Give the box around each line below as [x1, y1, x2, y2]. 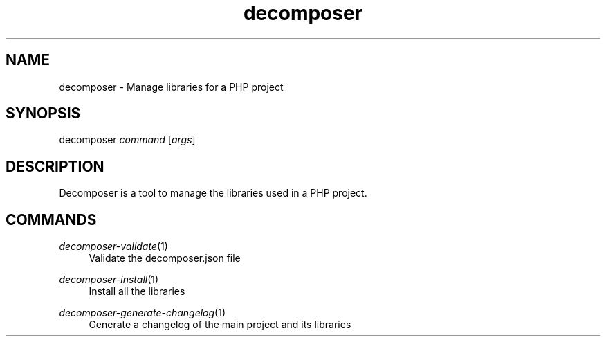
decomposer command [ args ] [59, 134, 196, 146]
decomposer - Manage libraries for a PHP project [59, 80, 284, 93]
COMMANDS [6, 210, 97, 228]
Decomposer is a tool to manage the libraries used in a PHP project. [59, 187, 367, 199]
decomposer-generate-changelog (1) [59, 307, 226, 319]
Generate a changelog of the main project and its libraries [89, 318, 351, 331]
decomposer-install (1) [59, 273, 159, 286]
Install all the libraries [89, 285, 185, 298]
